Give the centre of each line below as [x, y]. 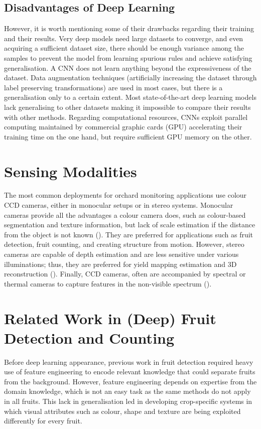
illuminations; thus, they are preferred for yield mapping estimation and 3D [120, 264]
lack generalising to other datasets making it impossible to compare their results [127, 107]
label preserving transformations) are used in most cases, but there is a [113, 87]
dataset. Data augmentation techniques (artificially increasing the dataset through [130, 78]
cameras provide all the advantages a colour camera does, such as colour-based [125, 214]
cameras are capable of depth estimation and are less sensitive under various [121, 254]
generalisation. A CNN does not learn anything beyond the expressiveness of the [128, 67]
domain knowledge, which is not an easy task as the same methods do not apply [127, 391]
